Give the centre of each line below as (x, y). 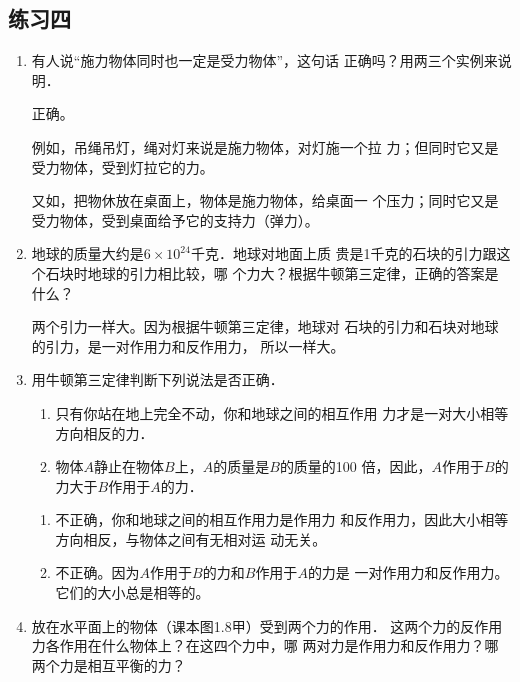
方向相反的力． (104, 432)
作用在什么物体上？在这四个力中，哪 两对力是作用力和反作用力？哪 (279, 645)
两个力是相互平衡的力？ (108, 664)
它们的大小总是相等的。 (132, 592)
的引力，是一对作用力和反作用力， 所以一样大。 (188, 345)
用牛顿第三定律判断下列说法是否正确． (157, 379)
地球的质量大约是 (87, 253)
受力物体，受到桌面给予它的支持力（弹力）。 (175, 219)
